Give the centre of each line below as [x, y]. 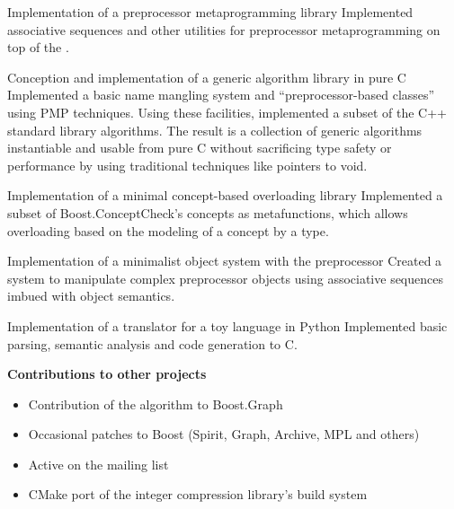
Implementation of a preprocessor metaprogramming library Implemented [210, 12]
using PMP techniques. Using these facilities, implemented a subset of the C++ [227, 112]
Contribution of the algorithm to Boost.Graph [156, 404]
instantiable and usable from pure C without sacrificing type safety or [200, 148]
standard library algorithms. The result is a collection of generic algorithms [215, 130]
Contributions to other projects [107, 374]
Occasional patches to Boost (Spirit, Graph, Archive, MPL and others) [224, 434]
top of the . [38, 47]
